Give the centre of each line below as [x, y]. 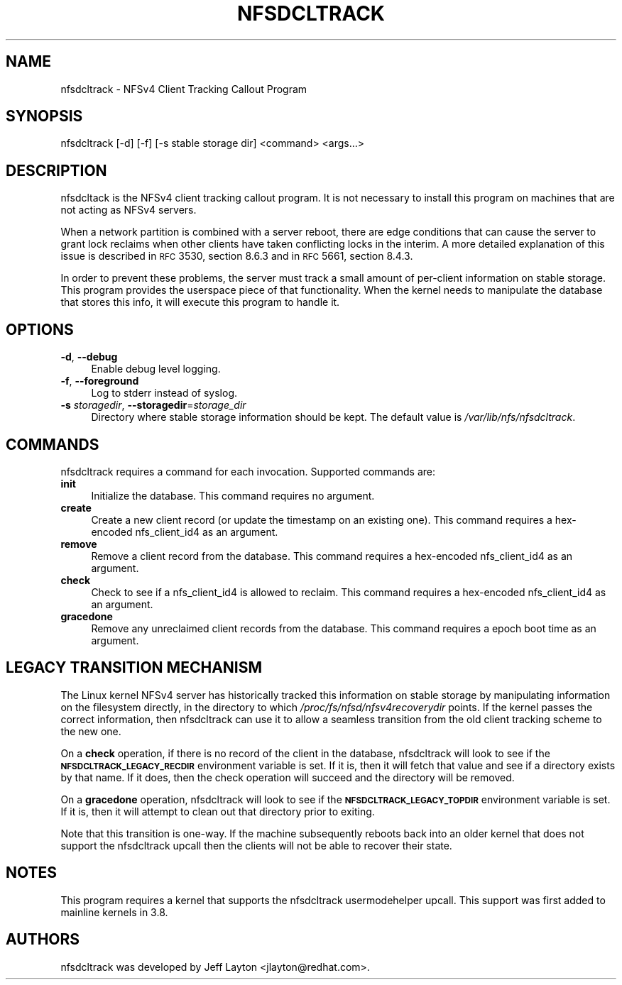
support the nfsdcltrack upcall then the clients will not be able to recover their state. [256, 845]
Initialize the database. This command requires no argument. [233, 495]
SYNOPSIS [44, 116]
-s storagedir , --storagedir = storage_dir [153, 405]
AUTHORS [43, 940]
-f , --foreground [100, 381]
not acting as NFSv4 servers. [129, 210]
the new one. [91, 731]
